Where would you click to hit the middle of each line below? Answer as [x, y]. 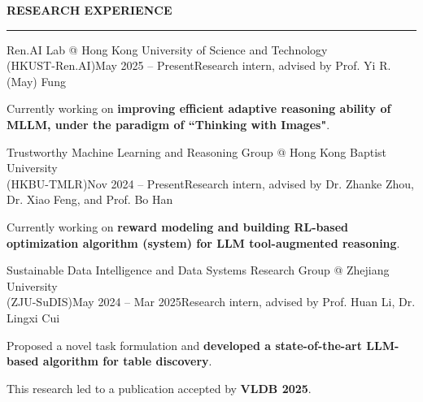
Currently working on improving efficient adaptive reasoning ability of [199, 108]
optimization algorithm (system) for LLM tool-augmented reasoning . [203, 242]
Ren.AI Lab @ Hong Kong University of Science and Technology [167, 49]
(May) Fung [36, 81]
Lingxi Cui [33, 317]
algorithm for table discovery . [127, 361]
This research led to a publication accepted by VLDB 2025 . [159, 388]
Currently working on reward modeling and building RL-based [178, 226]
